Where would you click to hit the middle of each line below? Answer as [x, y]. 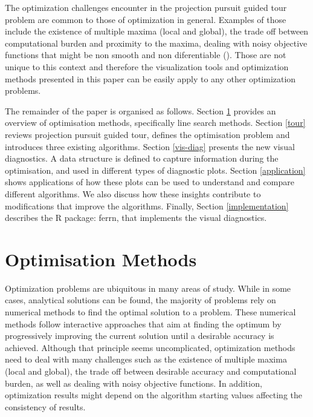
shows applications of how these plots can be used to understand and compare [150, 182]
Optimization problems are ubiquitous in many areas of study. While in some [148, 288]
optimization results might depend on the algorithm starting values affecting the [153, 395]
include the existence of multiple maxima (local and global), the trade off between [157, 31]
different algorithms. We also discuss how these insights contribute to [133, 193]
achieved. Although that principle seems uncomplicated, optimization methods [150, 347]
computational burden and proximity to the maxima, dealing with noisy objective [156, 43]
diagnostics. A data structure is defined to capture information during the [142, 158]
